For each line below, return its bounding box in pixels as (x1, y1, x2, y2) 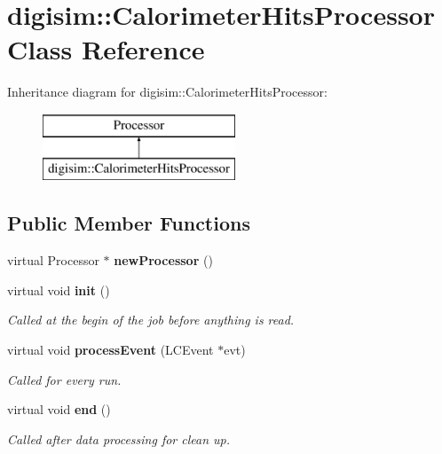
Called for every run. (7, 370, 122, 388)
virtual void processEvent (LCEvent (7, 340, 214, 359)
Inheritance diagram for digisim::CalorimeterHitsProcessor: (7, 82, 328, 101)
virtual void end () (7, 400, 111, 419)
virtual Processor (7, 251, 99, 270)
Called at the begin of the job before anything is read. (7, 310, 295, 329)
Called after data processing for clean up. (7, 429, 231, 448)
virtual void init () (7, 280, 110, 299)
